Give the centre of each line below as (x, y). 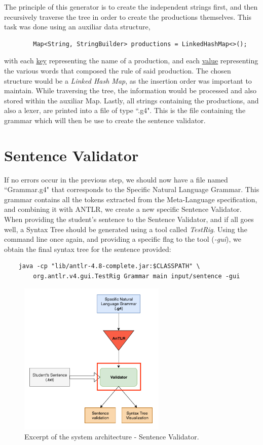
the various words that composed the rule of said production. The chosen (118, 70)
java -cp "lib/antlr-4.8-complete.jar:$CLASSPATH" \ (109, 266)
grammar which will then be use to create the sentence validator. (105, 120)
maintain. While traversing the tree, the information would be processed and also (130, 90)
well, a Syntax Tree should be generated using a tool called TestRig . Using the (126, 229)
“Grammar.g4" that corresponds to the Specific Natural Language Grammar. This (132, 189)
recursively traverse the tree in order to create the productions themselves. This (128, 16)
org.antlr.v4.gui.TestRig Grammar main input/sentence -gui (137, 276)
